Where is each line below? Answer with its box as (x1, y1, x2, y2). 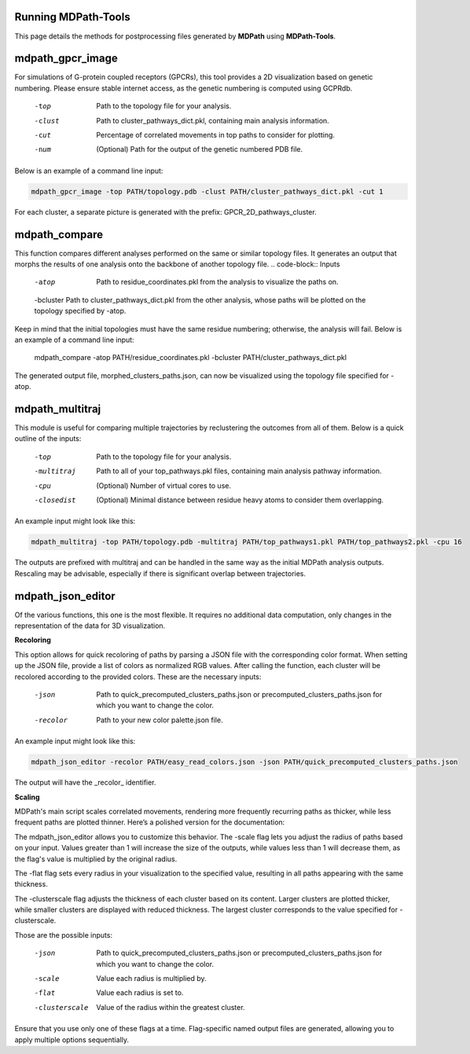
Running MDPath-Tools (14, 10, 130, 24)
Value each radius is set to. (96, 988, 184, 997)
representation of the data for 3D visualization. (14, 621, 166, 630)
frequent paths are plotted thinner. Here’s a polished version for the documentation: (14, 817, 285, 827)
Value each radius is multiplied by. (96, 974, 207, 983)
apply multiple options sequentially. (14, 1034, 130, 1045)
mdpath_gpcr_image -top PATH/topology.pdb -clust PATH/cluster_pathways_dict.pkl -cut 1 (31, 187, 384, 196)
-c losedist (34, 496, 76, 505)
